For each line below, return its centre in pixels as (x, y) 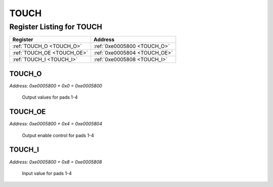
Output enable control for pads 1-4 (58, 135)
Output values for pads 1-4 (50, 97)
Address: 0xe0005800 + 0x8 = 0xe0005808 (56, 162)
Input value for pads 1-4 (47, 173)
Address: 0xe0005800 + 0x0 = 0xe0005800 (56, 85)
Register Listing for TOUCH (56, 27)
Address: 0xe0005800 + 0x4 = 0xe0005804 (56, 124)
